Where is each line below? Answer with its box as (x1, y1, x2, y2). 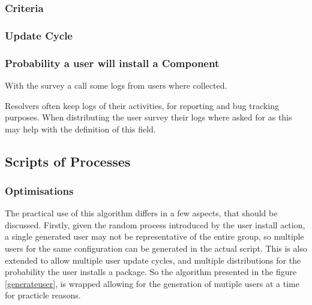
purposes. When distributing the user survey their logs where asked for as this (5, 111, 292, 123)
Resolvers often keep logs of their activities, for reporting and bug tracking (5, 99, 279, 111)
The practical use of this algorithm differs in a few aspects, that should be (5, 207, 278, 219)
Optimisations (5, 183, 74, 198)
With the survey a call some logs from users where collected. (5, 78, 227, 91)
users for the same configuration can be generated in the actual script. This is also (5, 242, 307, 255)
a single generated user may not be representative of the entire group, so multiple (5, 230, 304, 243)
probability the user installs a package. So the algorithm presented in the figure (5, 265, 297, 278)
